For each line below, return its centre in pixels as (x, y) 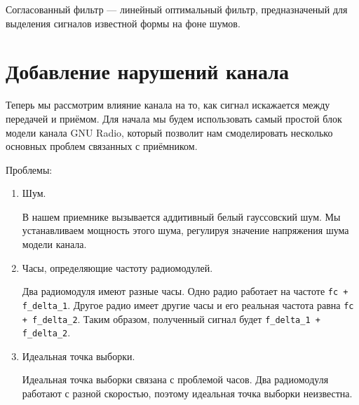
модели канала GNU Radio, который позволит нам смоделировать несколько (169, 132)
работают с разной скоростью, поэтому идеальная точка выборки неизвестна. (187, 393)
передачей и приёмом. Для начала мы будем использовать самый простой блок (174, 118)
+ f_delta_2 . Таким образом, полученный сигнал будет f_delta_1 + (171, 318)
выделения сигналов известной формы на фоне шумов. (123, 23)
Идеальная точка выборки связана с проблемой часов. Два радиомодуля (175, 379)
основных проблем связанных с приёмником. (102, 146)
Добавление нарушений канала (147, 71)
